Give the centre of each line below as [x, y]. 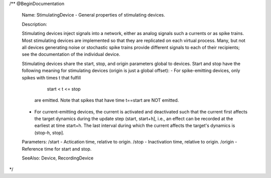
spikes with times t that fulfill [51, 77]
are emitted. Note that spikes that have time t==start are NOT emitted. [107, 100]
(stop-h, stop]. [49, 132]
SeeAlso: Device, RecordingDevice [58, 158]
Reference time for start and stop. [57, 149]
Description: [34, 24]
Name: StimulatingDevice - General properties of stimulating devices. [94, 15]
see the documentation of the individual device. [71, 54]
